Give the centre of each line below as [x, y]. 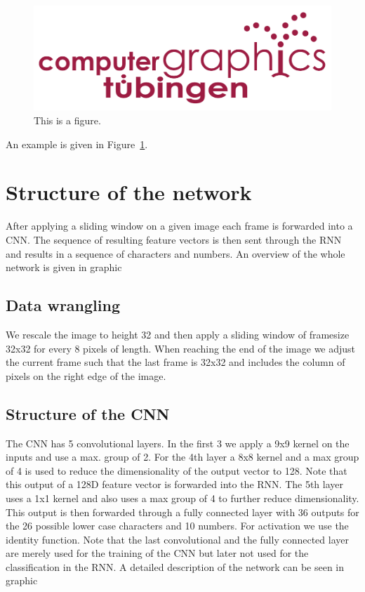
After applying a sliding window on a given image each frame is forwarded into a [179, 226]
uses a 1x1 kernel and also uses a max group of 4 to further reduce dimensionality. [182, 498]
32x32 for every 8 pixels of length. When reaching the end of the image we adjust [181, 348]
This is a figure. [67, 120]
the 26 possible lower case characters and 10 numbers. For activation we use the [177, 526]
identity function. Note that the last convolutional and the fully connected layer [177, 539]
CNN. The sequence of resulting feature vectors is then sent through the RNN [174, 239]
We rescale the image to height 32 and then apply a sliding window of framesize [178, 334]
